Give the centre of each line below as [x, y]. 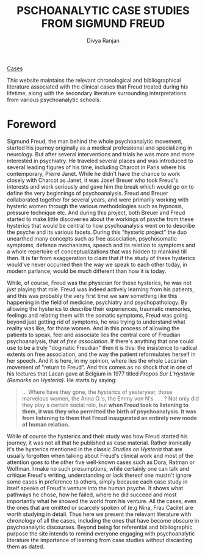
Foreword [32, 124]
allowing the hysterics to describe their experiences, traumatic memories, [99, 308]
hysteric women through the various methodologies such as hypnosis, [95, 206]
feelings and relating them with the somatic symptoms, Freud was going [97, 315]
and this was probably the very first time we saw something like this [92, 296]
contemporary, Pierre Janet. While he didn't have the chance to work [94, 173]
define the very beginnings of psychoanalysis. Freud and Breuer [88, 193]
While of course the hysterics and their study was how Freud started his [97, 436]
